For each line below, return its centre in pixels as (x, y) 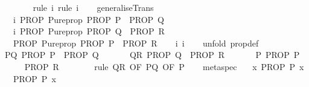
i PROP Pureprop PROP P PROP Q (89, 19)
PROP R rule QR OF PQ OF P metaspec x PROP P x (164, 66)
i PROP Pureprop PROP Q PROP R (89, 31)
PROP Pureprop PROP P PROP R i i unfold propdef (136, 43)
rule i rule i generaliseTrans (93, 7)
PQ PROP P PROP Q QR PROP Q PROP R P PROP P (152, 55)
